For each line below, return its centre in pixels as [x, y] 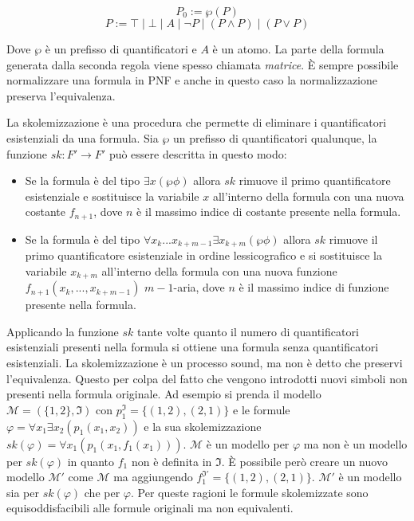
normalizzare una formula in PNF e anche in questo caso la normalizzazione [192, 80]
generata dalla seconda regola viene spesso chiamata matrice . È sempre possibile [203, 64]
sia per [23, 492]
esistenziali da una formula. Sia [83, 137]
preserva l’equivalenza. [61, 95]
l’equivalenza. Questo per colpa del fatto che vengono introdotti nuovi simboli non [207, 378]
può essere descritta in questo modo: [198, 153]
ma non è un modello [355, 443]
